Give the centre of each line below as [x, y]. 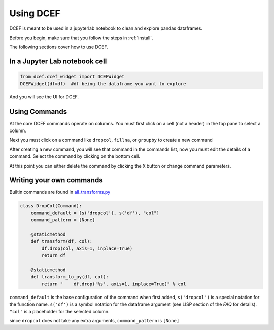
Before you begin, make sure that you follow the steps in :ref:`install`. [81, 38]
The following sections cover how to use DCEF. [59, 47]
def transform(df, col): [62, 241]
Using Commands [38, 111]
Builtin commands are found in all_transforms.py [60, 192]
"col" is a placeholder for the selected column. [59, 311]
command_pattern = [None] [63, 220]
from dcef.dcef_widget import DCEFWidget [72, 77]
